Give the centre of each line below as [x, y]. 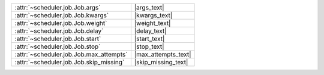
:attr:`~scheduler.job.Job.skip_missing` [70, 62]
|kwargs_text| [153, 15]
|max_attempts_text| [163, 54]
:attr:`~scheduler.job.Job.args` [58, 7]
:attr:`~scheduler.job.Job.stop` [58, 46]
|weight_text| [152, 23]
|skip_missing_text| [161, 62]
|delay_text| [151, 31]
